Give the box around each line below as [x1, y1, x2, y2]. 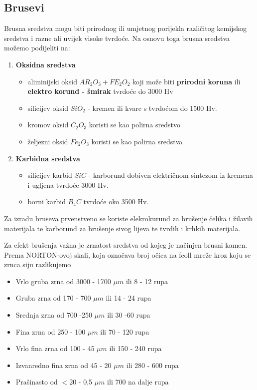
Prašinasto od [15, 377, 58, 387]
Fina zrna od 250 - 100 [15, 326, 86, 337]
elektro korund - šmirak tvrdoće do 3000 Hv [27, 86, 173, 96]
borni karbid [27, 196, 66, 207]
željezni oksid [27, 136, 68, 146]
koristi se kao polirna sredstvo [89, 119, 180, 130]
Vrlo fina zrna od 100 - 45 [15, 343, 95, 354]
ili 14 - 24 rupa [106, 293, 151, 303]
